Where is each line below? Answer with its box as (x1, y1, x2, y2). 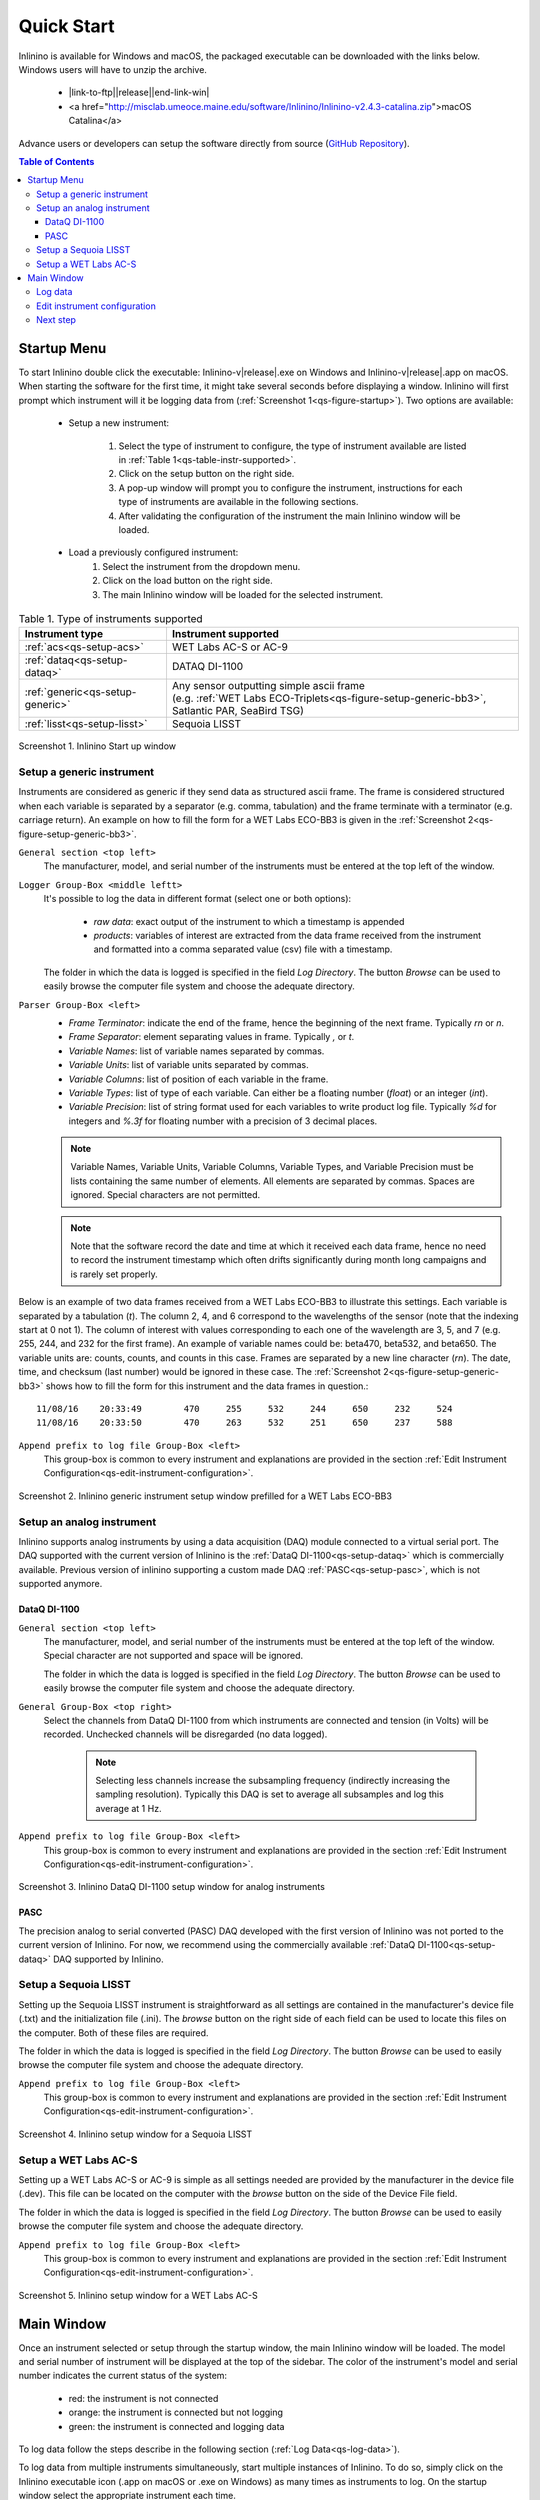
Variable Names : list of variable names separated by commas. (68, 1045, 325, 1057)
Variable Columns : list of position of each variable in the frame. (68, 1073, 329, 1085)
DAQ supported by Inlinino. (53, 1953, 164, 1965)
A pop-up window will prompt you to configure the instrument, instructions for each (118, 481, 464, 494)
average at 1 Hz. (95, 1802, 162, 1814)
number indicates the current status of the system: (18, 2370, 228, 2382)
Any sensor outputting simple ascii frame (171, 679, 365, 693)
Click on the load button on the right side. (102, 575, 274, 587)
